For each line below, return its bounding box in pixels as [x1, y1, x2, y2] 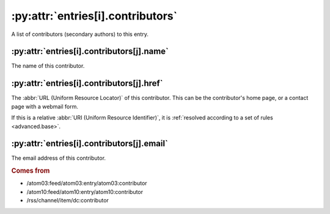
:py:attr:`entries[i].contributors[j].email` [11, 138, 168, 149]
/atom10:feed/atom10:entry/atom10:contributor [26, 188, 144, 195]
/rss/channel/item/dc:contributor [26, 197, 109, 204]
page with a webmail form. [11, 102, 79, 110]
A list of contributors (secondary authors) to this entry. [11, 30, 149, 38]
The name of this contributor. [11, 62, 85, 70]
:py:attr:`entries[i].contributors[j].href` [11, 78, 163, 88]
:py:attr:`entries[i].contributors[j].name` [11, 46, 169, 57]
